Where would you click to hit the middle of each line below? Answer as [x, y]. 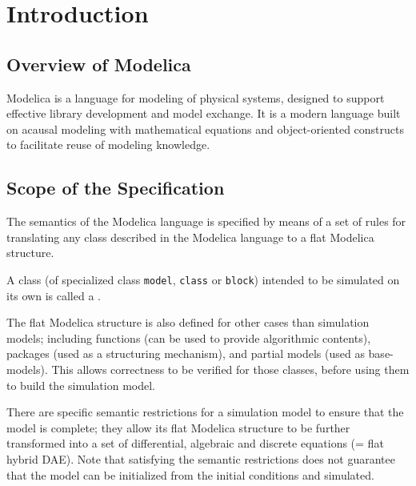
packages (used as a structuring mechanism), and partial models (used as [186, 353]
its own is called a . [54, 295]
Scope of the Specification [116, 188]
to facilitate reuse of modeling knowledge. [108, 145]
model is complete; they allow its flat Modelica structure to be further [178, 427]
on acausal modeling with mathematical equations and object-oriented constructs [205, 129]
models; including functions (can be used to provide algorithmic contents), [189, 337]
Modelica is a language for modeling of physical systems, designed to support [196, 97]
